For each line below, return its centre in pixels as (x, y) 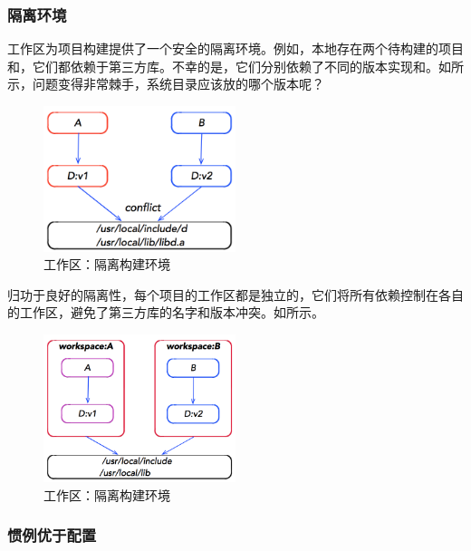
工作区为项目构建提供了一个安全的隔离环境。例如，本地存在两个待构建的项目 (235, 48)
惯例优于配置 (52, 535)
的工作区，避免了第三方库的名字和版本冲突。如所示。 (166, 312)
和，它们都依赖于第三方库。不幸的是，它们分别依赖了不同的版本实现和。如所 (235, 66)
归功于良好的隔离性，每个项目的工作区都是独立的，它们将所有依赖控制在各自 (235, 294)
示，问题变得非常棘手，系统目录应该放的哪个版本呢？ (166, 84)
